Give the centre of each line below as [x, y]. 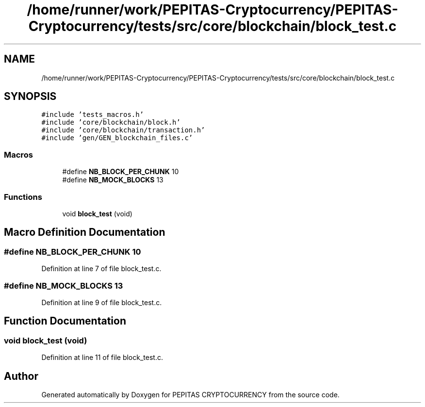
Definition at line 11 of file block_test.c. [102, 358]
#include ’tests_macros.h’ [93, 115]
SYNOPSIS [30, 97]
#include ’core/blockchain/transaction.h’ [123, 130]
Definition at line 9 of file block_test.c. [102, 302]
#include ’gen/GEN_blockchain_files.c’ [117, 138]
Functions [23, 197]
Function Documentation [65, 321]
